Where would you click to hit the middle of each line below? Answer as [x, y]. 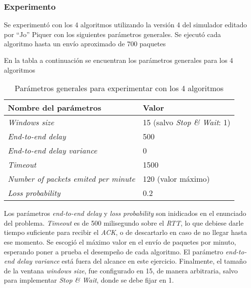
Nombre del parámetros [55, 108]
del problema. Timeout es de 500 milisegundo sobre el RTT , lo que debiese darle [124, 222]
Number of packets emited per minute [72, 179]
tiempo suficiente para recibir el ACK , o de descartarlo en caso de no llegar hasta [125, 232]
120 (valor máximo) [176, 179]
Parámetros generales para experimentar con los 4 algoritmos [119, 88]
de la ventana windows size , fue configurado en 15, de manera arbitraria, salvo [121, 270]
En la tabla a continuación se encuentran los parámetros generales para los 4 [119, 60]
